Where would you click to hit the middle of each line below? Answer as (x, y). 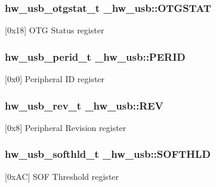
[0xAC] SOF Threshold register (62, 176)
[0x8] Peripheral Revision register (66, 127)
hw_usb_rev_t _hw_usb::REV (84, 105)
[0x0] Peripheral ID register (55, 79)
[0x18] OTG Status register (55, 30)
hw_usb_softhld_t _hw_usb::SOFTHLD (108, 154)
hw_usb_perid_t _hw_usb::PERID (95, 56)
